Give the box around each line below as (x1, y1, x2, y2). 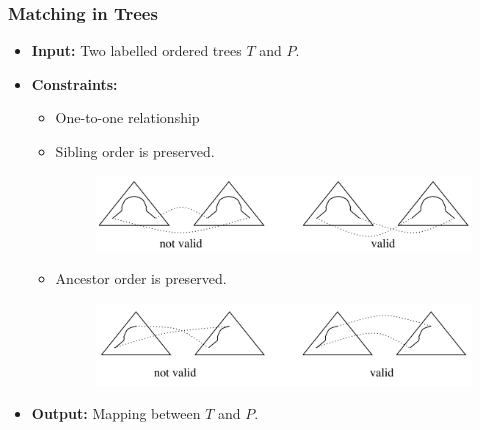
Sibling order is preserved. (55, 141, 215, 161)
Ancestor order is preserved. (55, 268, 227, 289)
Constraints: (31, 73, 118, 94)
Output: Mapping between (31, 403, 201, 424)
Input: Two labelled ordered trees (31, 40, 242, 61)
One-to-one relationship (55, 107, 200, 128)
